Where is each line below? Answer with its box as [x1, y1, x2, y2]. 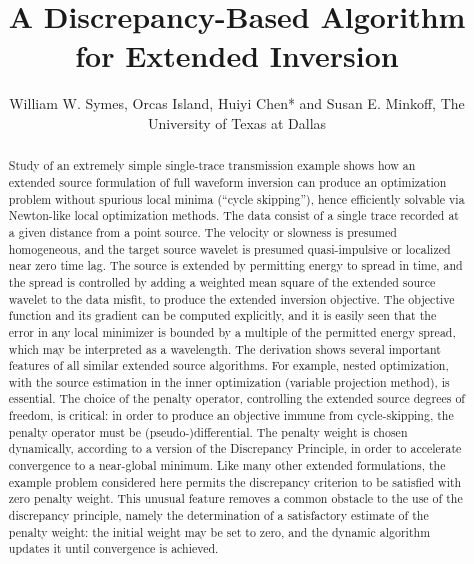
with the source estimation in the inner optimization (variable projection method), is [8, 373, 450, 390]
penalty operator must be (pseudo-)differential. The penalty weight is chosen [8, 423, 408, 440]
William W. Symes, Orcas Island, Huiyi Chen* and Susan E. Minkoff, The [9, 93, 465, 114]
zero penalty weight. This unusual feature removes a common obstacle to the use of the [8, 490, 463, 507]
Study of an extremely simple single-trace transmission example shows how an [8, 157, 416, 174]
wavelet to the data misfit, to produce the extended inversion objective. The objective [8, 290, 455, 307]
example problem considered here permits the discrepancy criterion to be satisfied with [8, 473, 462, 490]
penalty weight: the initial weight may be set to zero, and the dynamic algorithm [8, 523, 431, 540]
